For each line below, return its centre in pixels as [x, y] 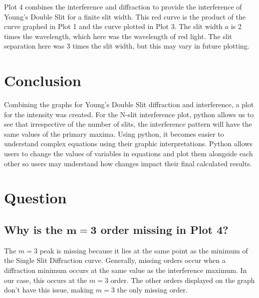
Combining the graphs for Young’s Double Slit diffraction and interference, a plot [129, 104]
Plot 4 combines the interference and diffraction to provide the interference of [123, 7]
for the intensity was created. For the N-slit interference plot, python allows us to [129, 114]
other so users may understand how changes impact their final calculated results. [128, 163]
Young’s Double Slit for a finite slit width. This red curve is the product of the [125, 16]
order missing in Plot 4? [164, 230]
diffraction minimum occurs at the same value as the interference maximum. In [125, 270]
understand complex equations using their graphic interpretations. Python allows [128, 143]
